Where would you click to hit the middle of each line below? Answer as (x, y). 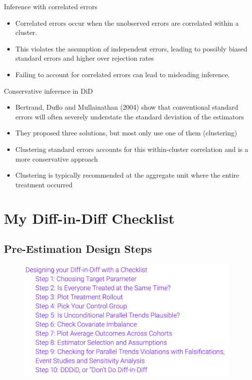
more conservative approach (57, 158)
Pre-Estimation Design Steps (78, 249)
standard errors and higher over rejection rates (85, 58)
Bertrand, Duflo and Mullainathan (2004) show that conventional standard (127, 107)
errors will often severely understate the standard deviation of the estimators (130, 116)
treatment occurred (44, 184)
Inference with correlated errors (51, 6)
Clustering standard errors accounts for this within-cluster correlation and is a (132, 149)
